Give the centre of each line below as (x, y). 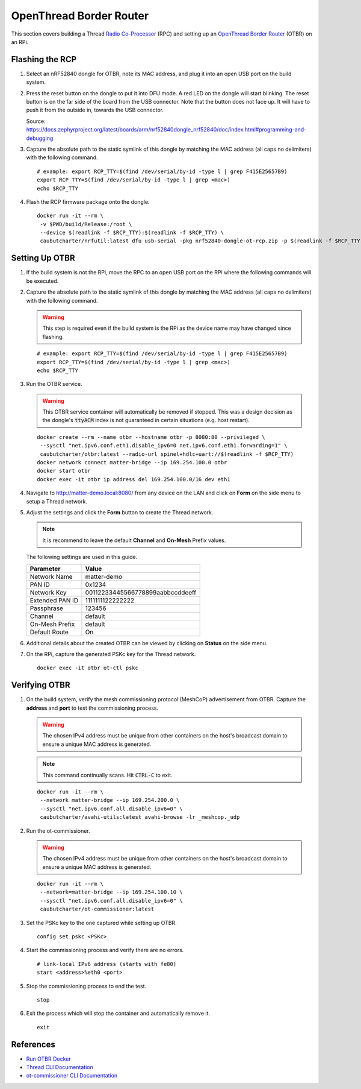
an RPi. (20, 42)
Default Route (49, 632)
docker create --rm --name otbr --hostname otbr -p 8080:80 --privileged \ (151, 437)
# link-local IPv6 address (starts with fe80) (107, 964)
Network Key (48, 592)
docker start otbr (64, 471)
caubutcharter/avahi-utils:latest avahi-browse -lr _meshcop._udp (140, 817)
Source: (36, 121)
